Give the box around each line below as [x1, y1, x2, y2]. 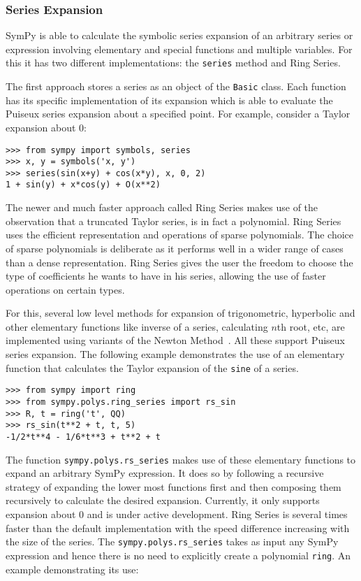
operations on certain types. [6, 282, 125, 296]
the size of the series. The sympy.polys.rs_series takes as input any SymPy [6, 534, 339, 549]
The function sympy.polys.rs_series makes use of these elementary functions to [6, 452, 356, 466]
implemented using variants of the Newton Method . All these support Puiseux [6, 333, 346, 347]
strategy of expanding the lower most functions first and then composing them [6, 479, 341, 494]
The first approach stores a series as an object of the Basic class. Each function [6, 79, 346, 94]
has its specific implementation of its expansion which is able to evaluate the [6, 92, 333, 107]
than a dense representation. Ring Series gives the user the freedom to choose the [6, 254, 353, 269]
